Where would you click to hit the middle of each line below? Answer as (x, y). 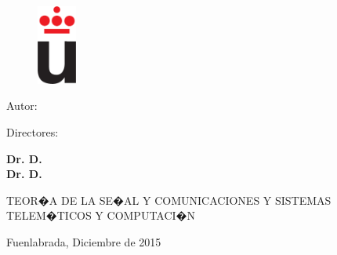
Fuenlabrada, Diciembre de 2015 (84, 241)
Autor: (22, 106)
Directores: (33, 131)
